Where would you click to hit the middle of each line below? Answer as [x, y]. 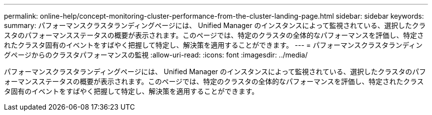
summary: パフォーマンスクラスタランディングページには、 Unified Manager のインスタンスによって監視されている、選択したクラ [215, 25]
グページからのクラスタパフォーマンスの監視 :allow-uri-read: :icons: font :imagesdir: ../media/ [156, 55]
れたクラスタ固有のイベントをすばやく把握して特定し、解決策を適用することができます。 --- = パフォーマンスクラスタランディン [213, 45]
